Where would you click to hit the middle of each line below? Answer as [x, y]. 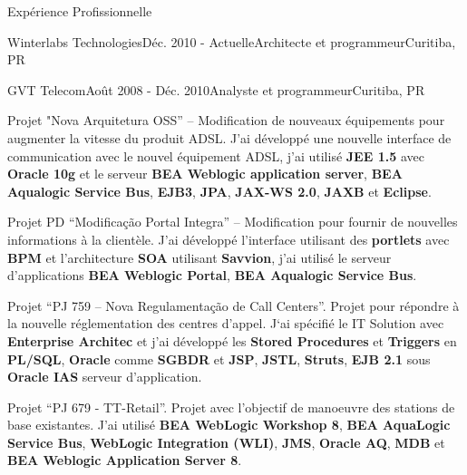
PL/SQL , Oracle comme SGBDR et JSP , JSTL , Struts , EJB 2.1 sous [219, 359]
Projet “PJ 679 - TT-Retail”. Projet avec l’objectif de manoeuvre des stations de [231, 407]
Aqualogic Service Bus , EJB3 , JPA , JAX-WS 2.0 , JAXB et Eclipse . [219, 191]
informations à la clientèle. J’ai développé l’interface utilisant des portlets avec [229, 239]
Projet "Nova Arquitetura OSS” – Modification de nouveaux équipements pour [226, 120]
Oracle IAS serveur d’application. [105, 377]
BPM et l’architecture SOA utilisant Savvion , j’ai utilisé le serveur [199, 257]
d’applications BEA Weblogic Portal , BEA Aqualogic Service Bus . [212, 275]
